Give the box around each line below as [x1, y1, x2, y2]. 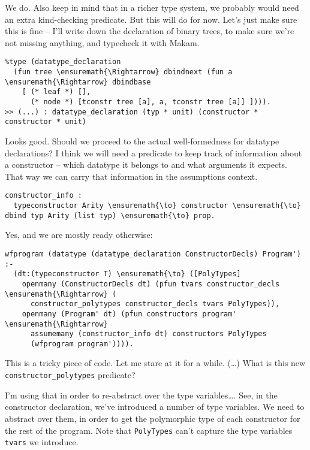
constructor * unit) [5, 117, 87, 126]
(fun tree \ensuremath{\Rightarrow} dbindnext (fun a [13, 68, 233, 77]
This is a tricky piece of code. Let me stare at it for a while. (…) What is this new [5, 357, 306, 369]
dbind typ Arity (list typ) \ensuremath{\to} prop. [5, 211, 215, 220]
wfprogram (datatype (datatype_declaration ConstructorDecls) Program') [5, 249, 301, 258]
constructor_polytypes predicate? [5, 369, 136, 381]
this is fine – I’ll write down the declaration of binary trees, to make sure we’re [5, 25, 294, 37]
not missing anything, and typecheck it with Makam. [5, 36, 200, 49]
